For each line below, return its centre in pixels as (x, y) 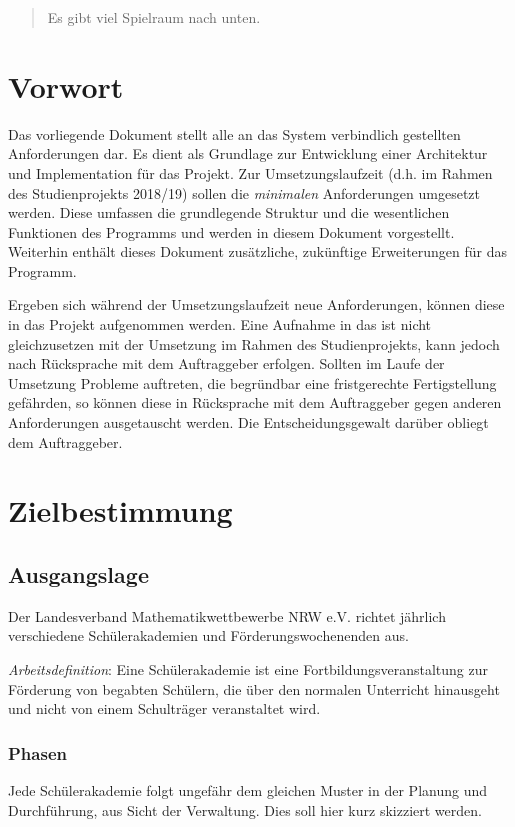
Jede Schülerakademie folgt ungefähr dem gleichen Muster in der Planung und (247, 789)
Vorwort (66, 85)
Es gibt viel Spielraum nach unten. (154, 17)
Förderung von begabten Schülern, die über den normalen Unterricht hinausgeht (254, 688)
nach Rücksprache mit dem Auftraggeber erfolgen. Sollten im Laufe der (226, 363)
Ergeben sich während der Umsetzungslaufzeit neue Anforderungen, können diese (256, 304)
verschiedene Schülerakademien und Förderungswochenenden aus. (208, 635)
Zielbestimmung (120, 510)
